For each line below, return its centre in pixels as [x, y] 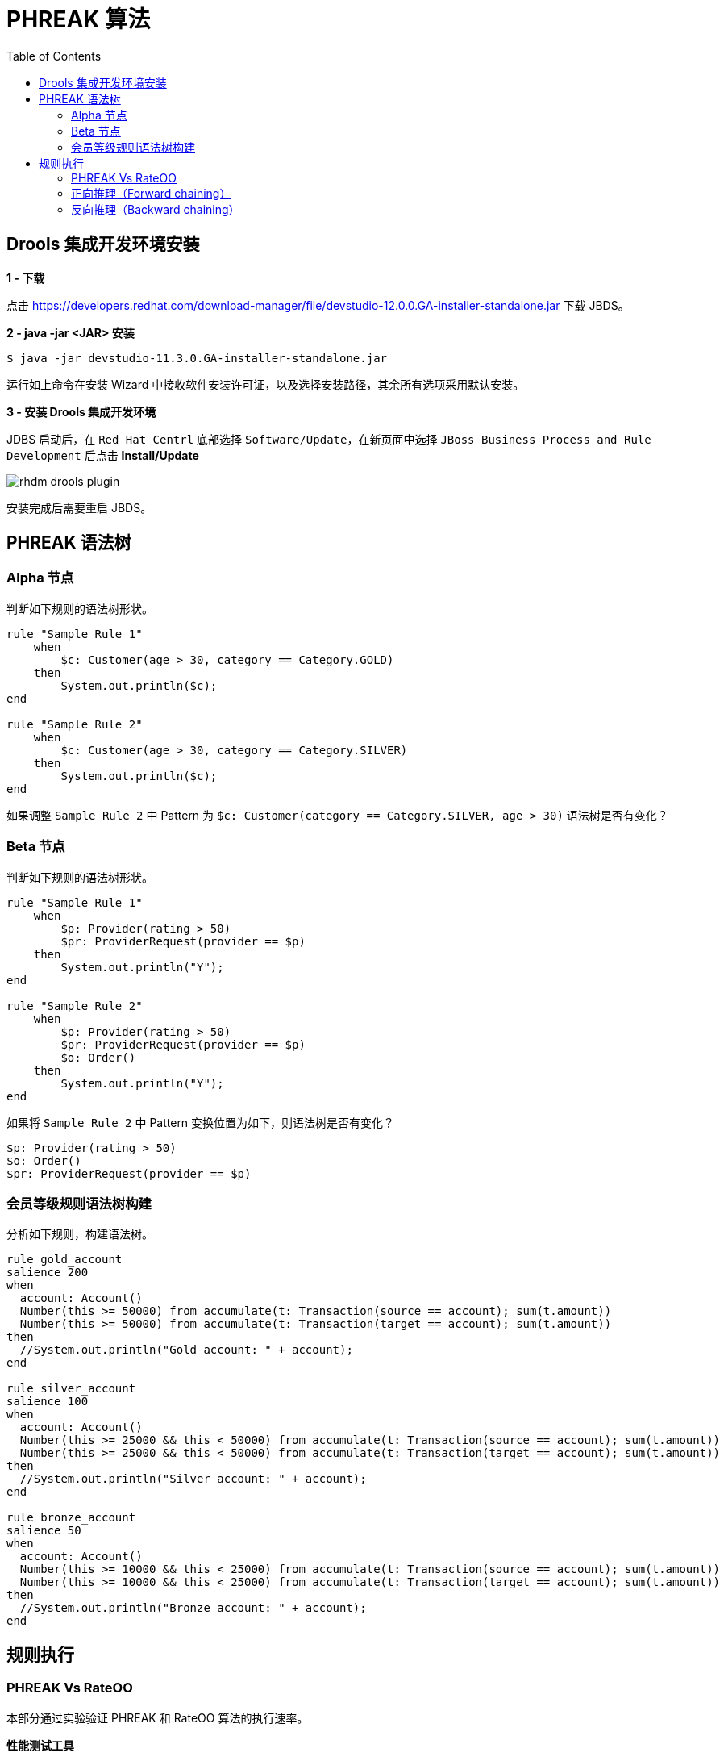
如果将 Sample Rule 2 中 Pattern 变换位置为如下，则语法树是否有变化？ [201, 1122]
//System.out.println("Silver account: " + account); [193, 1479]
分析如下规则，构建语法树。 [80, 1234]
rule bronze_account [71, 1518]
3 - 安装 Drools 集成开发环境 [81, 411]
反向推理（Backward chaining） [156, 209]
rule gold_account [64, 1260]
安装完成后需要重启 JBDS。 [79, 507]
